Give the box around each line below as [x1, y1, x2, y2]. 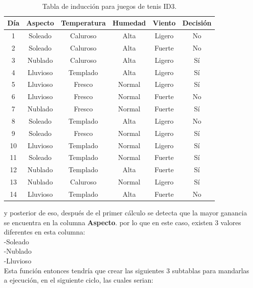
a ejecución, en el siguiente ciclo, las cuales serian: [4, 275, 154, 285]
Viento [153, 18, 176, 28]
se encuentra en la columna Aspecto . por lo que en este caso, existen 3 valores [4, 217, 241, 227]
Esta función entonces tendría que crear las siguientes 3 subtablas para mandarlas [4, 265, 250, 275]
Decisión [182, 18, 212, 28]
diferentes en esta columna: [4, 227, 85, 237]
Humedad [112, 18, 146, 28]
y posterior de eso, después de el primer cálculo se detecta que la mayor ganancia [4, 208, 247, 218]
